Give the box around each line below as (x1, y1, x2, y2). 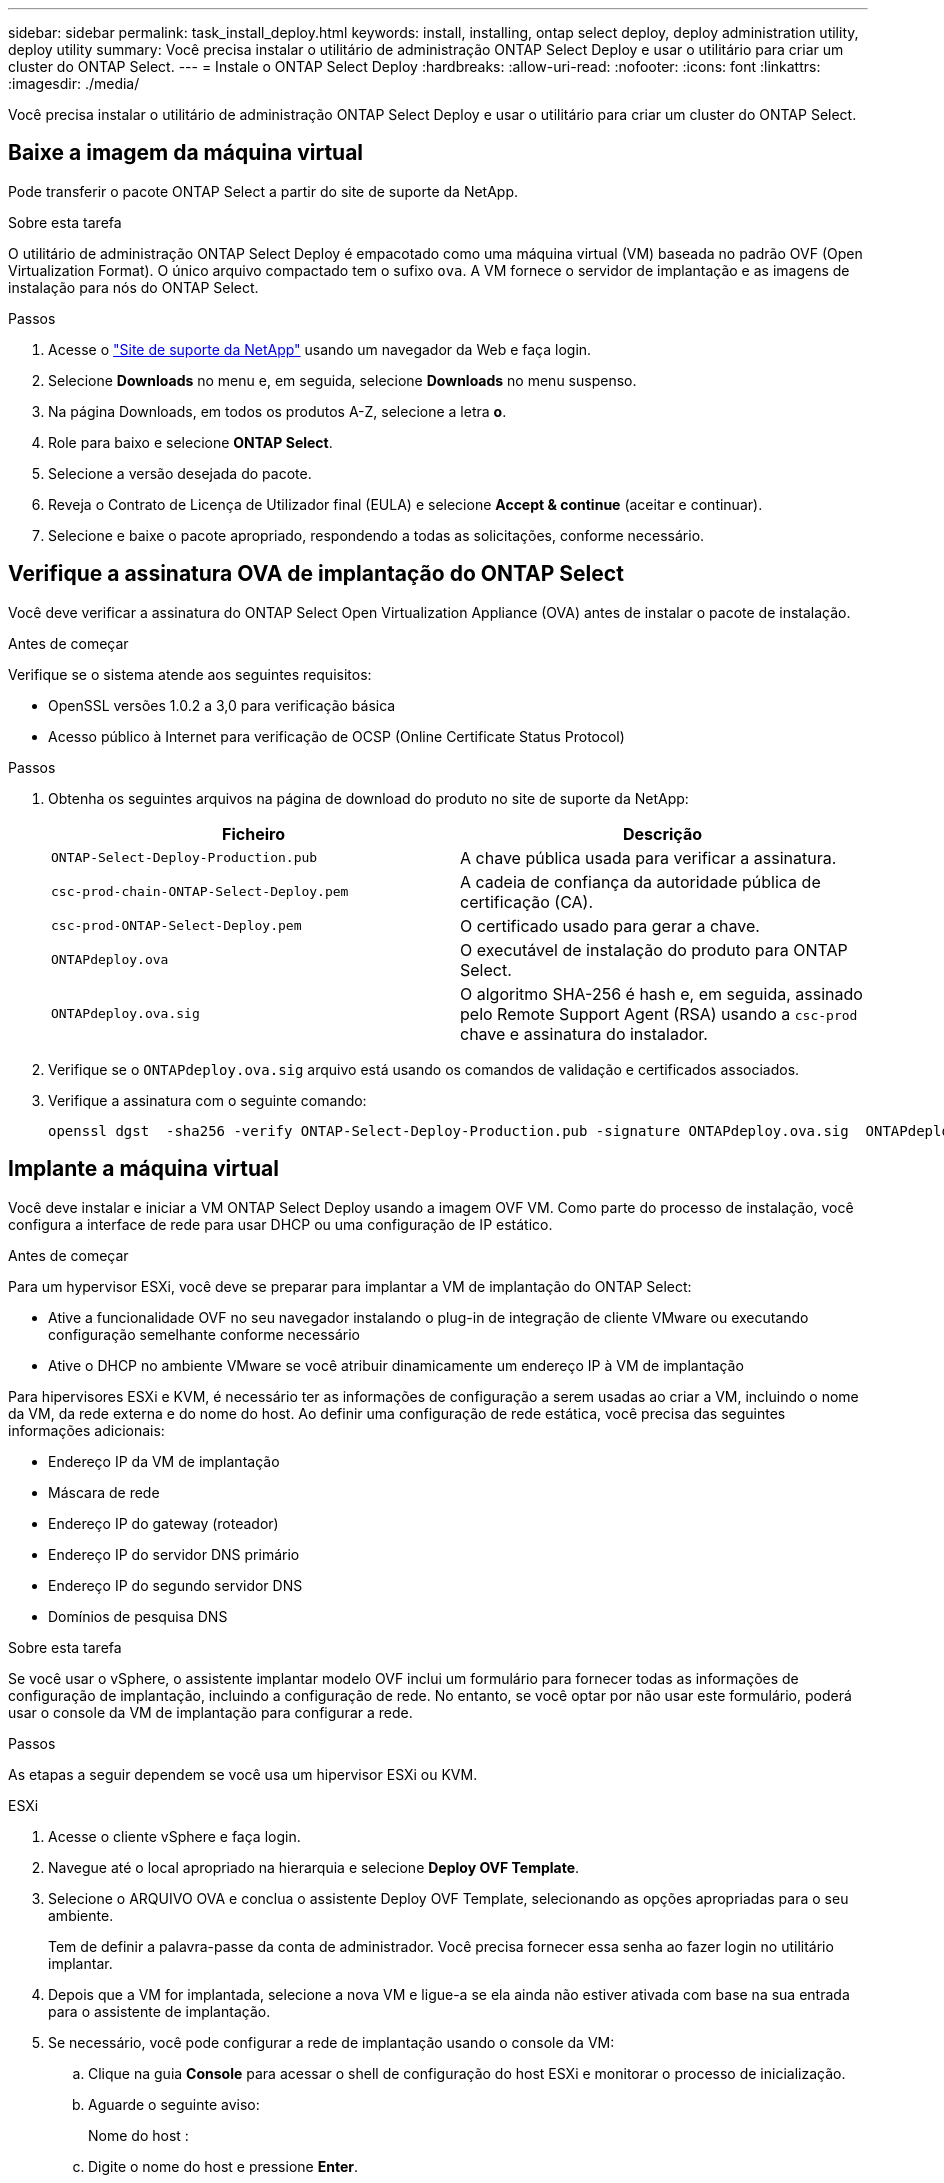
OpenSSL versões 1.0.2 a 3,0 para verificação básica (48, 696, 396, 714)
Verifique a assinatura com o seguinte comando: (48, 1091, 367, 1109)
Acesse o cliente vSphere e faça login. (48, 1827, 301, 1845)
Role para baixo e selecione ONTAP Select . (48, 433, 333, 451)
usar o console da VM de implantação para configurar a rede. (8, 1703, 413, 1721)
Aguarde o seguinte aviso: (88, 2095, 260, 2113)
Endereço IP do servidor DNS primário (48, 1545, 300, 1563)
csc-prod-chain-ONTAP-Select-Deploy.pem (51, 884, 349, 900)
